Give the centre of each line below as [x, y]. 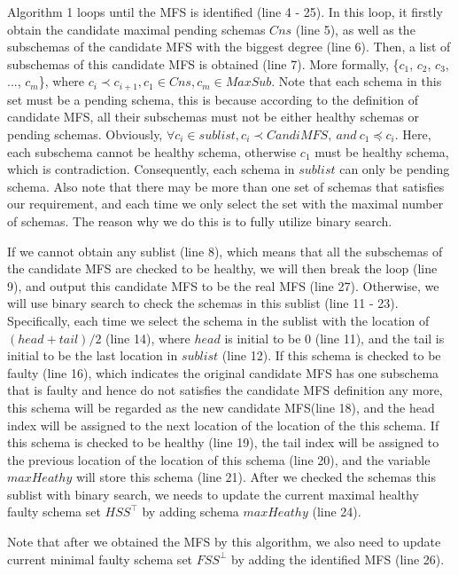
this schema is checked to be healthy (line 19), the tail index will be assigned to [223, 442]
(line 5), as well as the [355, 29]
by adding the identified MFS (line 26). [338, 559]
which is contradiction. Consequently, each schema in [151, 169]
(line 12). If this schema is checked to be [331, 355]
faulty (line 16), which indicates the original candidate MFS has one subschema [223, 372]
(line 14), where [148, 338]
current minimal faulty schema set [100, 559]
